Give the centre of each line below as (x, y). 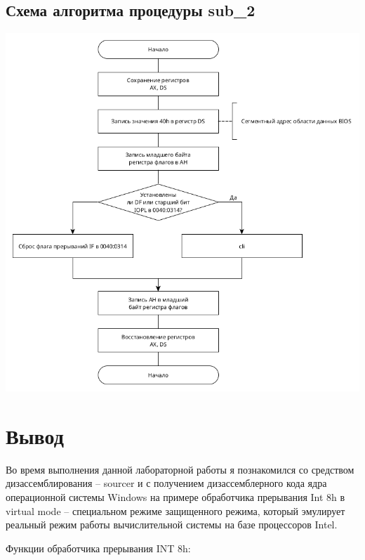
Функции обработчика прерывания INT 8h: (98, 548)
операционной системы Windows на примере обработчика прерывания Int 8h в (175, 497)
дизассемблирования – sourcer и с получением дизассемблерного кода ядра (166, 483)
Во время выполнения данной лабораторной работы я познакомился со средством (180, 469)
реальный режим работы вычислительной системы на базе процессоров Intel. (172, 525)
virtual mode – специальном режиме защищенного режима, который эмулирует (175, 510)
